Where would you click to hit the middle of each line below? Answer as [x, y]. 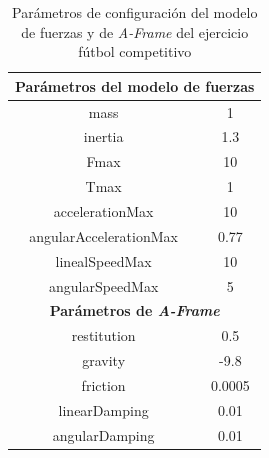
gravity [104, 360]
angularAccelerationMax [103, 235]
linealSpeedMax [103, 260]
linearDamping [103, 409]
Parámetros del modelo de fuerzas [135, 85]
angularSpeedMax [103, 285]
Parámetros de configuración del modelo [135, 12]
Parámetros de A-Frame [134, 310]
